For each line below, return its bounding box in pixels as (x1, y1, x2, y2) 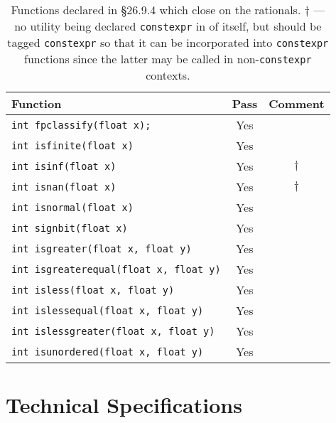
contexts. (146, 67, 190, 83)
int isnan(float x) (11, 181, 116, 193)
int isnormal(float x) (11, 201, 134, 213)
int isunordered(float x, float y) (11, 346, 204, 358)
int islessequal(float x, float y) (11, 304, 204, 316)
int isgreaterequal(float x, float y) (11, 263, 221, 275)
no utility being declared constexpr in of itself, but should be (14, 18, 322, 34)
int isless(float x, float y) (11, 284, 175, 296)
